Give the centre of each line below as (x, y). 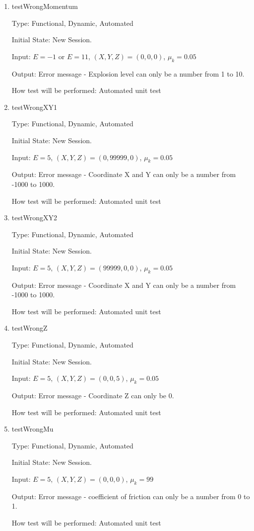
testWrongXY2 (34, 218)
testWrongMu (32, 429)
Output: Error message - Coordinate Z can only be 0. (93, 396)
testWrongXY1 (34, 107)
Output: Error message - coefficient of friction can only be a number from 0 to (131, 496)
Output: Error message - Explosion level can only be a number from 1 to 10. (128, 73)
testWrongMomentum (45, 6)
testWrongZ (30, 328)
